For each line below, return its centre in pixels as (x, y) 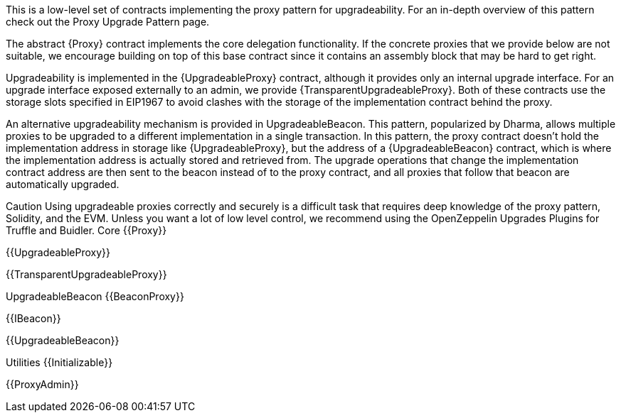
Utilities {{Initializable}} (59, 362)
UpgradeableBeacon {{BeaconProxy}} (95, 296)
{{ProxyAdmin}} (42, 384)
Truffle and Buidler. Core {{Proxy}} (86, 230)
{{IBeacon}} (33, 318)
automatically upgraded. (63, 184)
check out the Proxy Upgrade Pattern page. (108, 22)
